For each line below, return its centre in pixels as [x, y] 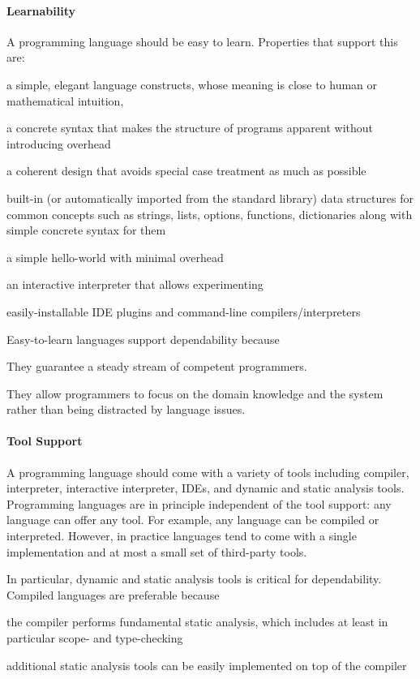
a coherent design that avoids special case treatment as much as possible [186, 171]
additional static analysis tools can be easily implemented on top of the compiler [207, 665]
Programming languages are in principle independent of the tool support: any [199, 503]
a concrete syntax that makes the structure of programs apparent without [190, 128]
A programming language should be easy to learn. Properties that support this [202, 41]
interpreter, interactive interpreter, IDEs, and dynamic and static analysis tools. [206, 488]
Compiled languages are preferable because [113, 594]
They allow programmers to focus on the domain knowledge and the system [195, 393]
